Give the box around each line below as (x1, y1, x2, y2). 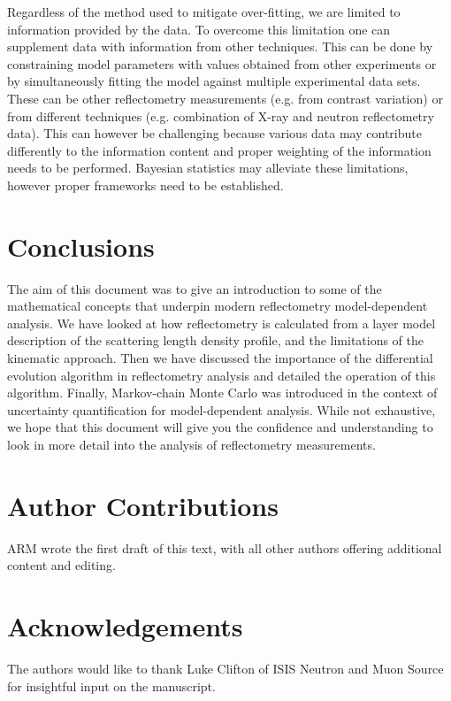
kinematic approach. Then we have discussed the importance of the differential (7, 349, 433, 367)
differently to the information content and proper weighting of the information (7, 141, 432, 159)
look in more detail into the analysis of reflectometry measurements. (7, 435, 376, 453)
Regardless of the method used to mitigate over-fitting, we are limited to (7, 3, 401, 20)
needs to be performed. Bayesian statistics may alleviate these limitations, (7, 158, 409, 177)
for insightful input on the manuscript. (7, 676, 216, 695)
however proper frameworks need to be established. (7, 175, 284, 194)
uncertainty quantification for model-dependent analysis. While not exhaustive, (7, 400, 436, 419)
